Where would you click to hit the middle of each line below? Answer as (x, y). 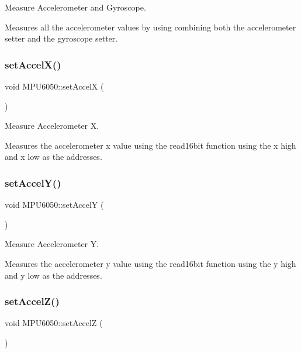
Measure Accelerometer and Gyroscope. (75, 7)
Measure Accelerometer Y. (52, 244)
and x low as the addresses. (53, 157)
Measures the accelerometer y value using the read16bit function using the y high (150, 263)
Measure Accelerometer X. (52, 126)
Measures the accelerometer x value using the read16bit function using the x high (150, 145)
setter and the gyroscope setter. (61, 38)
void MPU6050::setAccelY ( (54, 205)
